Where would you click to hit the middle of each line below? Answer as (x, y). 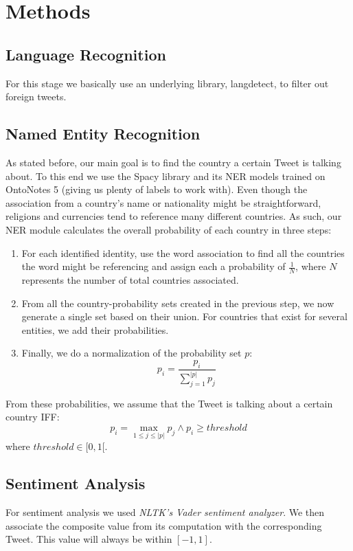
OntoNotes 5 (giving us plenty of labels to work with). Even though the (157, 189)
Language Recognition (86, 54)
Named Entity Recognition (103, 134)
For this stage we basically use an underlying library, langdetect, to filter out (167, 83)
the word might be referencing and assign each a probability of (153, 266)
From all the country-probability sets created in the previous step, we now (178, 303)
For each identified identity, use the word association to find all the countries (183, 252)
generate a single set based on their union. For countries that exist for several (184, 316)
